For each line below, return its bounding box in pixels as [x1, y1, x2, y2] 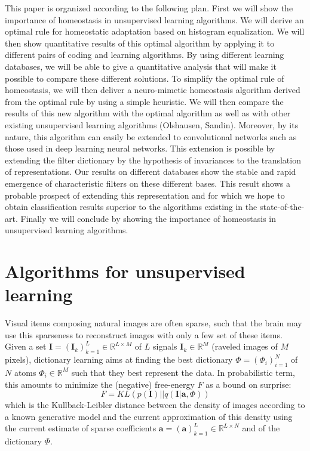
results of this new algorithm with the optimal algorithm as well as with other [5, 107, 291, 119]
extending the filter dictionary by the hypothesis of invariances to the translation [5, 153, 301, 166]
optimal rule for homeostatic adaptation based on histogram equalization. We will [5, 25, 305, 38]
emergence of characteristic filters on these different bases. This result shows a [5, 177, 291, 189]
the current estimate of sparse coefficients [5, 422, 156, 434]
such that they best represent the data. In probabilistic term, [71, 366, 295, 378]
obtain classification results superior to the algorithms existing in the [5, 200, 257, 213]
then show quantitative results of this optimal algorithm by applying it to [5, 36, 275, 49]
